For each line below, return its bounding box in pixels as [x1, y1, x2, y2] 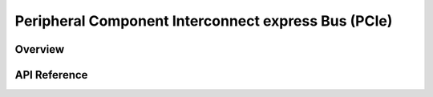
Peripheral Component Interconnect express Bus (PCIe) [14, 12, 393, 30]
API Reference [14, 68, 88, 82]
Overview [14, 42, 65, 56]
